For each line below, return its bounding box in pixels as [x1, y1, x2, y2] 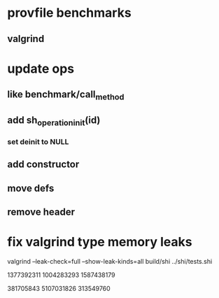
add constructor [7, 159, 80, 171]
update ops [7, 61, 75, 76]
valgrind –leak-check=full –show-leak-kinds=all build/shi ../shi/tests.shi [7, 257, 213, 265]
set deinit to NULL [7, 136, 69, 146]
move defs [7, 182, 55, 194]
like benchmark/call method [7, 89, 125, 102]
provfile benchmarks [7, 5, 132, 21]
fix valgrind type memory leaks [7, 234, 192, 250]
